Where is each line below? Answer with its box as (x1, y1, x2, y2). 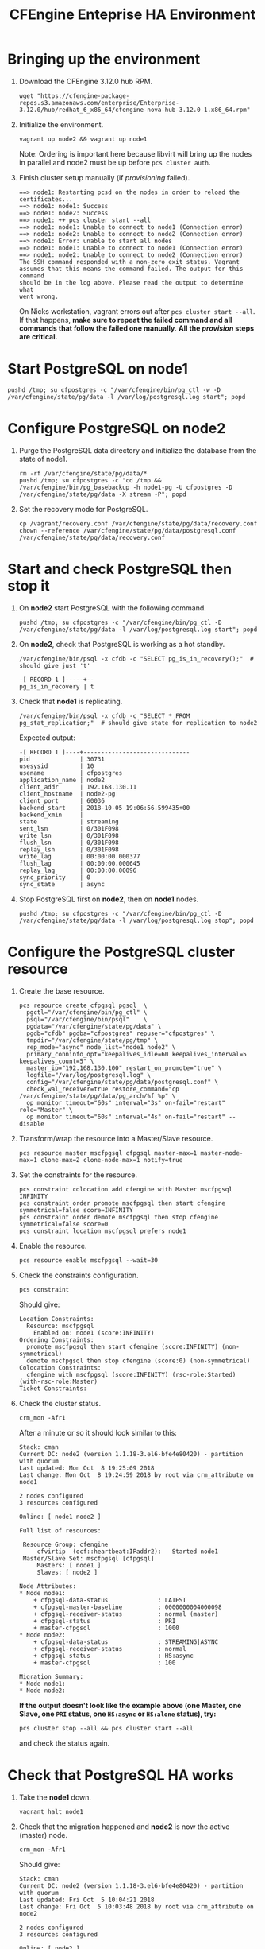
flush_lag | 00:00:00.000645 (18, 859, 140, 867)
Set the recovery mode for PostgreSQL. (18, 504, 148, 513)
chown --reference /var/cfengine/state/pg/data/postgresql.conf (18, 526, 236, 534)
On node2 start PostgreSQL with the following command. (18, 603, 207, 613)
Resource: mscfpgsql (26, 1322, 94, 1330)
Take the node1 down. (18, 1792, 92, 1802)
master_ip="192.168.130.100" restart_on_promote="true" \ (26, 1064, 222, 1072)
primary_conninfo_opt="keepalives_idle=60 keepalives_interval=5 (26, 1050, 247, 1058)
